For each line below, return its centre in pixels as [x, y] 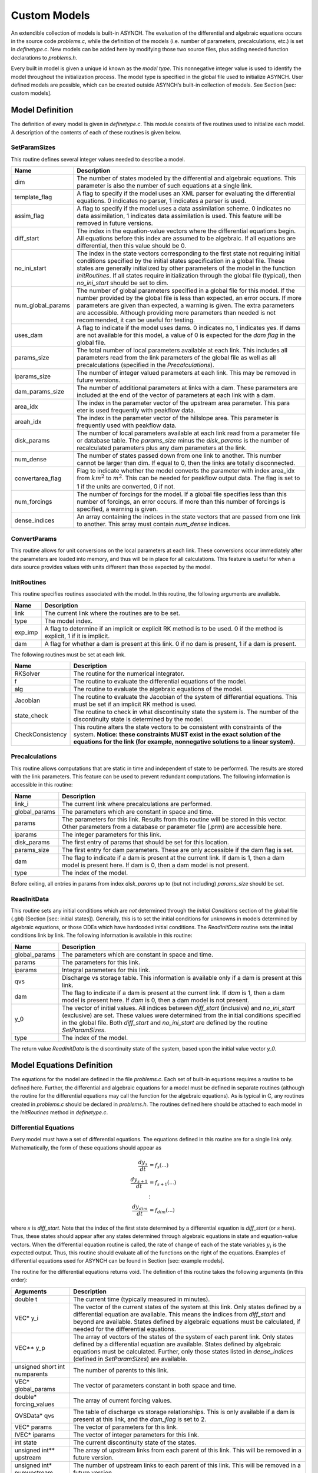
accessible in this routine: [42, 785]
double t [26, 1299]
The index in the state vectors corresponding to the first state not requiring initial [188, 253]
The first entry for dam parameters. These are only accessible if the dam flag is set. [178, 850]
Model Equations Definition [62, 1066]
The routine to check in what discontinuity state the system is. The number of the [186, 712]
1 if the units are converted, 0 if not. [126, 486]
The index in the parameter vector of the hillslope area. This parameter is [178, 418]
